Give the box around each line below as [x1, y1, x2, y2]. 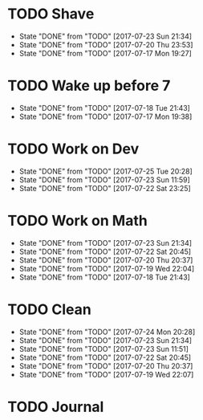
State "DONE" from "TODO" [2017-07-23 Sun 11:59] [18, 174, 190, 185]
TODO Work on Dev [7, 140, 140, 158]
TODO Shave [7, 5, 95, 23]
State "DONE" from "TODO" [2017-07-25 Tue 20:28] [18, 166, 193, 176]
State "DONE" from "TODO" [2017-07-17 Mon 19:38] [18, 112, 193, 121]
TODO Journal [7, 398, 104, 416]
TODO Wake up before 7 [7, 77, 171, 95]
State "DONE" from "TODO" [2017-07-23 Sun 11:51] [18, 344, 189, 353]
